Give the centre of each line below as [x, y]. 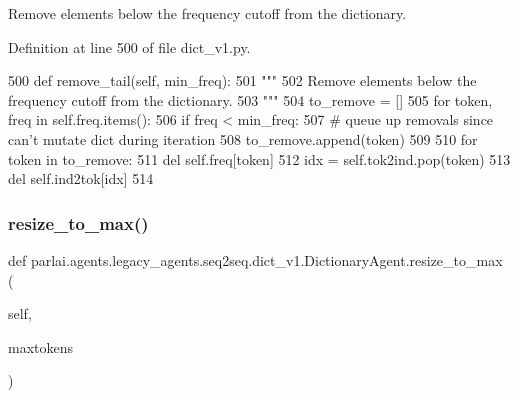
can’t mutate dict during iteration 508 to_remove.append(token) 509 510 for [243, 138]
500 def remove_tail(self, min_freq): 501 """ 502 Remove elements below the [242, 80]
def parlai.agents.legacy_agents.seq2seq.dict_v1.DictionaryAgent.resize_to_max [255, 259]
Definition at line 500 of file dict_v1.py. [129, 46]
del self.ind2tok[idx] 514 [81, 178]
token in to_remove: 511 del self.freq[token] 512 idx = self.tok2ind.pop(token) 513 [259, 158]
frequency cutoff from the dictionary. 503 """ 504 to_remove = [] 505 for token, [250, 99]
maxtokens [41, 346]
